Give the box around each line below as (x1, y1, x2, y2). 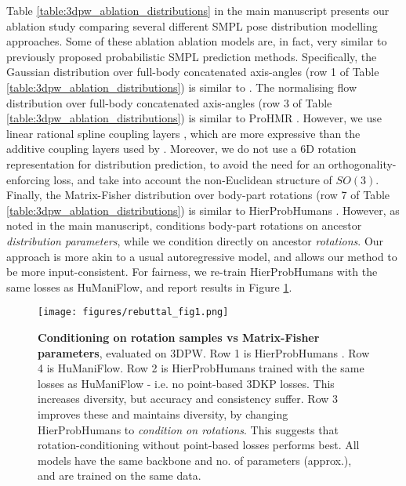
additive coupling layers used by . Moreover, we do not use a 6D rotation (6, 140, 357, 157)
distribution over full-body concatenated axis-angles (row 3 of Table (6, 94, 332, 111)
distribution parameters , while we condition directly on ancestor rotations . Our (6, 232, 384, 248)
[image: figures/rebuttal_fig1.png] (38, 306, 229, 318)
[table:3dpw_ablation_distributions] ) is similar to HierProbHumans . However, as (6, 201, 400, 218)
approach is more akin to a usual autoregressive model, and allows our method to (6, 248, 397, 264)
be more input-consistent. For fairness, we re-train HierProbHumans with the (6, 263, 378, 280)
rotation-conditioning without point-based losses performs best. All (38, 437, 360, 453)
